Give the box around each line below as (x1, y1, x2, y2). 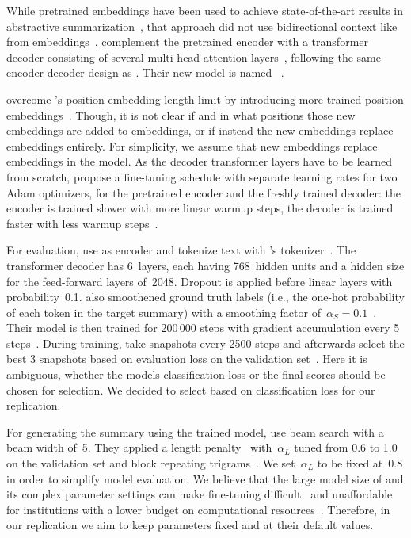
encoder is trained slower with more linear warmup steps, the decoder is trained (6, 200, 394, 216)
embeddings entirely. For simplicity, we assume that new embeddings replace (6, 137, 378, 154)
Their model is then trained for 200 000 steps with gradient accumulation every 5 (6, 319, 400, 336)
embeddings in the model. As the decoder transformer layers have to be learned (6, 153, 393, 170)
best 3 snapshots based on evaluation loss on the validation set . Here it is (6, 350, 367, 367)
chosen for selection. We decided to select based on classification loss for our (6, 381, 375, 398)
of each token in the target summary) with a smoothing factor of (6, 303, 321, 320)
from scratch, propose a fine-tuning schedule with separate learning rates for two (6, 168, 398, 185)
